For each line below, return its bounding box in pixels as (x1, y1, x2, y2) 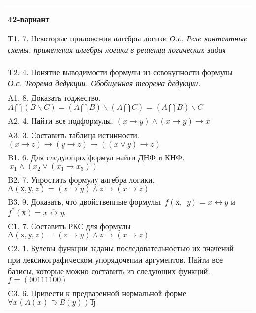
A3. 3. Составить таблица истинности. (8, 129, 140, 141)
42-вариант (8, 13, 50, 25)
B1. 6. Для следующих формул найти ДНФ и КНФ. (8, 152, 185, 163)
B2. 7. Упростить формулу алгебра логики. (8, 174, 155, 185)
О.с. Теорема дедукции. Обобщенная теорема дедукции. (8, 78, 201, 89)
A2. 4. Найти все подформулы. (8, 115, 113, 126)
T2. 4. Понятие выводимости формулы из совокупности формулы (8, 66, 233, 78)
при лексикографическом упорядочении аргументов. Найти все (8, 254, 223, 265)
